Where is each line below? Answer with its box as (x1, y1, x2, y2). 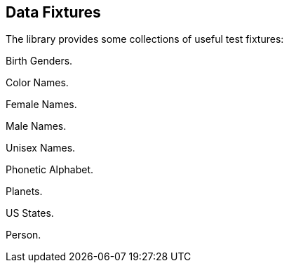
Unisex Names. (6, 142, 76, 154)
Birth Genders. (6, 55, 73, 67)
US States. (6, 207, 54, 220)
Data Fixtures (6, 4, 101, 21)
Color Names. (6, 76, 69, 89)
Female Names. (6, 98, 77, 111)
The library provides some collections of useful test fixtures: (6, 33, 284, 46)
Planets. (6, 185, 43, 198)
